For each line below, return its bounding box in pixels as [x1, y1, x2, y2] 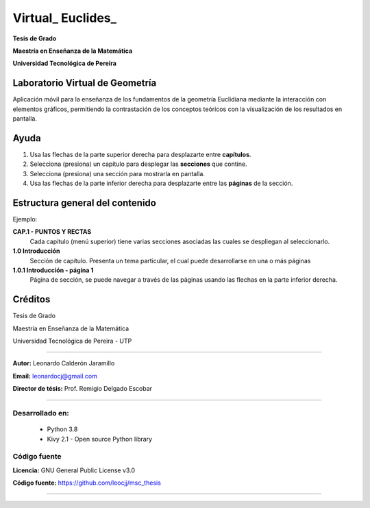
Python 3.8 [47, 425, 78, 433]
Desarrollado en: [12, 408, 70, 418]
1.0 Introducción [12, 247, 60, 255]
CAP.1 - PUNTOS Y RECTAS [12, 228, 92, 236]
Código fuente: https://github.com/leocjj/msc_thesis [12, 479, 161, 487]
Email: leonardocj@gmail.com [12, 372, 97, 380]
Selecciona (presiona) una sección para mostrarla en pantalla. [29, 169, 206, 178]
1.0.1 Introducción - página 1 [12, 266, 94, 274]
